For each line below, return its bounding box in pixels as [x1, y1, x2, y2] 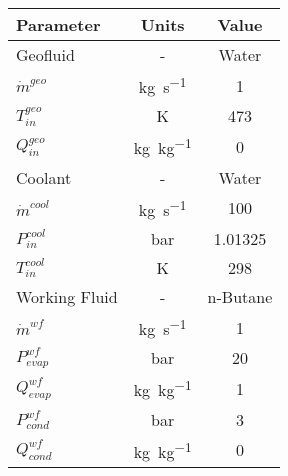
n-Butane [207, 284, 273, 308]
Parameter [16, 13, 101, 36]
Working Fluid [16, 284, 118, 308]
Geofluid [16, 43, 75, 66]
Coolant [16, 165, 72, 189]
